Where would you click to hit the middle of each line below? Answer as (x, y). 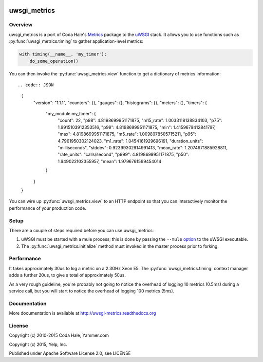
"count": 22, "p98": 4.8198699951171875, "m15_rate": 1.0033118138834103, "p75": (140, 120)
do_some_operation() (54, 61)
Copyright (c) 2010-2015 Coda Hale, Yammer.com (59, 335)
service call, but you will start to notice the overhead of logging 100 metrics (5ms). (92, 291)
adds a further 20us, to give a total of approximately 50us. (67, 275)
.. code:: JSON (36, 85)
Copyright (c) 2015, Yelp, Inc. (38, 344)
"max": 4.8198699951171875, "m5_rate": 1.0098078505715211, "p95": (127, 134)
